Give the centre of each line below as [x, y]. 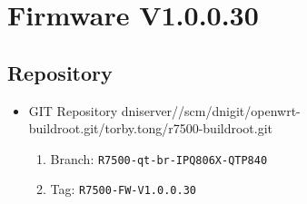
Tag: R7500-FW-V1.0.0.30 [123, 189]
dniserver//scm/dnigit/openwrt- [211, 110]
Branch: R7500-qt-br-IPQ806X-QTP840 [159, 158]
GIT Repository [73, 110]
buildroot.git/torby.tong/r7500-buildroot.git [151, 128]
